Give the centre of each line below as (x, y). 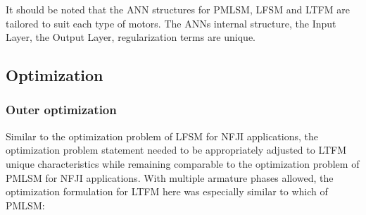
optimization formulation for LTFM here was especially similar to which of (167, 191)
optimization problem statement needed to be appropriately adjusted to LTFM (176, 150)
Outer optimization (61, 110)
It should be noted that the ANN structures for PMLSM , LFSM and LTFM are (178, 9)
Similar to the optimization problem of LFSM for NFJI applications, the (162, 136)
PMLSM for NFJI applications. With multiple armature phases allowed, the (170, 177)
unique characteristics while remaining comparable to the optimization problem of (183, 163)
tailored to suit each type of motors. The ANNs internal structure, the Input (171, 23)
